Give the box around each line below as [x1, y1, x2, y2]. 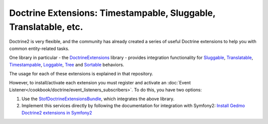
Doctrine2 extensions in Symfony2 [21, 110, 92, 116]
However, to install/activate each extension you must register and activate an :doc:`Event [9, 80, 191, 86]
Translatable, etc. [9, 21, 83, 32]
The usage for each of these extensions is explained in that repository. [9, 70, 153, 76]
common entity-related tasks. [9, 45, 69, 52]
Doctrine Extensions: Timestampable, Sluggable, [9, 7, 216, 18]
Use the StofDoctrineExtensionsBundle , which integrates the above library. [21, 96, 175, 102]
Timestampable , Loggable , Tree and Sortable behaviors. [9, 62, 124, 67]
